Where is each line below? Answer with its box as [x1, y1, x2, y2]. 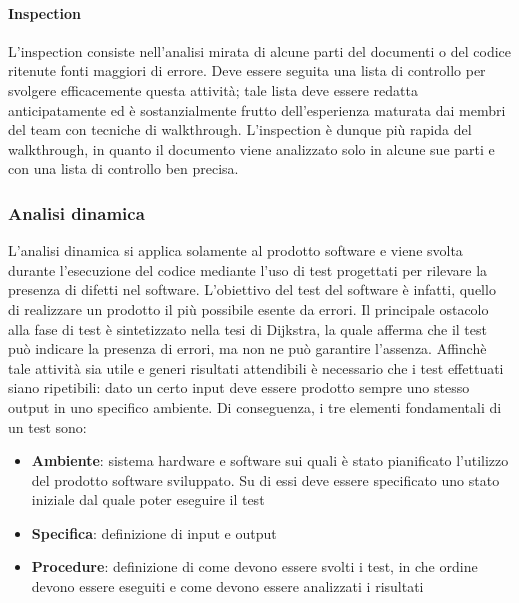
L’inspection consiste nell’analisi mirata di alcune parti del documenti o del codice [8, 40, 512, 61]
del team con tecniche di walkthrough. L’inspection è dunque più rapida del [8, 119, 472, 140]
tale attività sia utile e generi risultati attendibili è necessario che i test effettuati [8, 357, 504, 378]
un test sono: [8, 416, 87, 437]
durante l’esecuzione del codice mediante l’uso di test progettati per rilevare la [8, 259, 488, 280]
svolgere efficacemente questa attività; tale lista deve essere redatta [8, 79, 418, 100]
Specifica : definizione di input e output [31, 522, 277, 543]
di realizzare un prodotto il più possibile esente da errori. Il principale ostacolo [8, 298, 489, 319]
